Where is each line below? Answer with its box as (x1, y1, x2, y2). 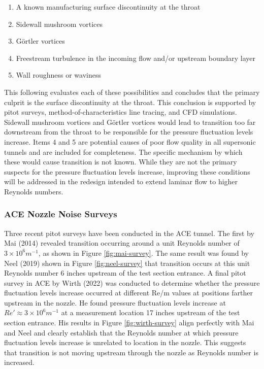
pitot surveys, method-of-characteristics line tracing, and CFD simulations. (4, 107, 237, 117)
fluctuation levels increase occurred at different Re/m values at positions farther (4, 287, 253, 298)
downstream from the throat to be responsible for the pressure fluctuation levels (4, 126, 253, 137)
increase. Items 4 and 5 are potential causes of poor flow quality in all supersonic (4, 136, 256, 147)
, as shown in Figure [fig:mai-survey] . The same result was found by (38, 247, 249, 258)
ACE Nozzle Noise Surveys (4, 208, 117, 220)
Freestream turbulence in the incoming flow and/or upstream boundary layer (16, 52, 256, 63)
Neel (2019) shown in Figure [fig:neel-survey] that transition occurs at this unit (4, 257, 250, 268)
